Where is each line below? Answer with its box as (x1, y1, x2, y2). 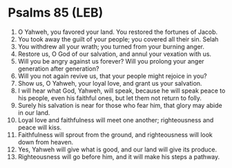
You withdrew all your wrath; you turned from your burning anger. (17, 42, 205, 50)
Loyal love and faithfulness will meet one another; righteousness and (17, 115, 214, 124)
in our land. (17, 109, 50, 117)
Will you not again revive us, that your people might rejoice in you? (17, 71, 207, 80)
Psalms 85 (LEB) (8, 5, 104, 21)
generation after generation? (17, 64, 99, 73)
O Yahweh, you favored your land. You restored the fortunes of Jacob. (17, 28, 218, 36)
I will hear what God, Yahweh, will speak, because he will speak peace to (17, 86, 226, 95)
